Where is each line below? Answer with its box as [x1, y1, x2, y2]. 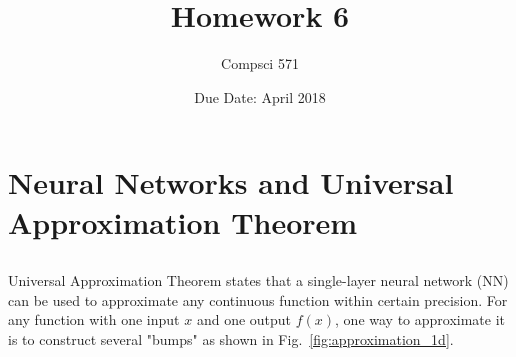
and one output [196, 309, 292, 330]
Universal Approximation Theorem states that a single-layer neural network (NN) [8, 270, 509, 291]
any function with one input [8, 309, 180, 330]
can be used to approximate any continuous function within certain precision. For [8, 289, 508, 310]
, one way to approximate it [335, 309, 506, 330]
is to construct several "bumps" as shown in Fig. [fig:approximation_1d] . [8, 328, 454, 349]
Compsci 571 [221, 53, 299, 74]
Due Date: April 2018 [194, 86, 326, 107]
